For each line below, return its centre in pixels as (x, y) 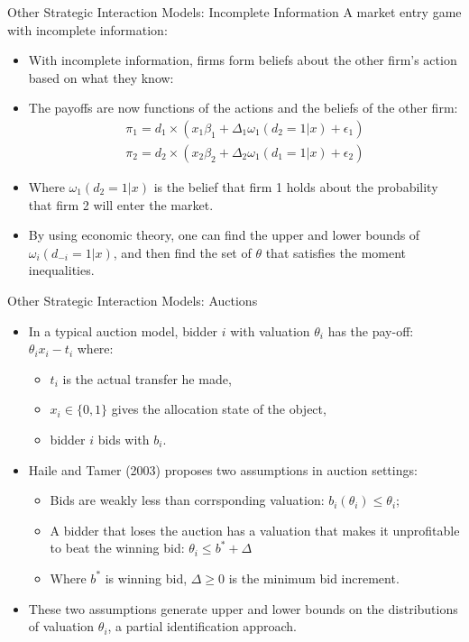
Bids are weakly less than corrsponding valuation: (187, 500)
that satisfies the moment (336, 252)
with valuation (270, 330)
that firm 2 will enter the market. (121, 204)
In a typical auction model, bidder (123, 330)
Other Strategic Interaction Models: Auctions (133, 300)
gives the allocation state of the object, (219, 409)
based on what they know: (101, 77)
